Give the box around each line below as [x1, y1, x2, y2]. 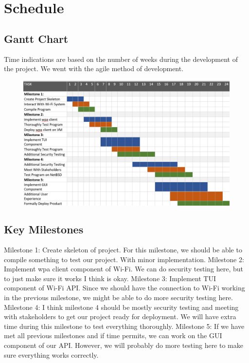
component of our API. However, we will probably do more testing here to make [4, 340, 243, 350]
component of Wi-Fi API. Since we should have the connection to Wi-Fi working [4, 283, 245, 293]
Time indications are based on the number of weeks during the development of [4, 54, 238, 64]
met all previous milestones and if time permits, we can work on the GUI [4, 330, 222, 341]
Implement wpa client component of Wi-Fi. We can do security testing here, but [4, 264, 243, 274]
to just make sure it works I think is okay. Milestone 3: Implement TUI [4, 273, 216, 283]
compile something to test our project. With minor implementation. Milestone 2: [4, 254, 244, 264]
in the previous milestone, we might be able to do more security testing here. [4, 292, 233, 303]
